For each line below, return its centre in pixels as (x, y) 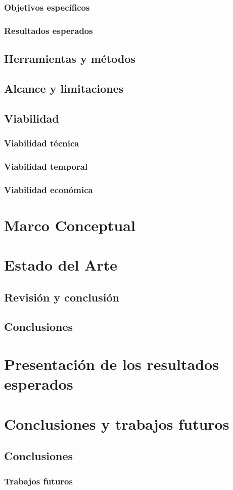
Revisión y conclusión (62, 297)
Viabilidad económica (49, 189)
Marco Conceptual (70, 225)
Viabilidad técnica (42, 143)
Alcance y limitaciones (64, 88)
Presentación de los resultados (111, 364)
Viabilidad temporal (46, 166)
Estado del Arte (61, 265)
